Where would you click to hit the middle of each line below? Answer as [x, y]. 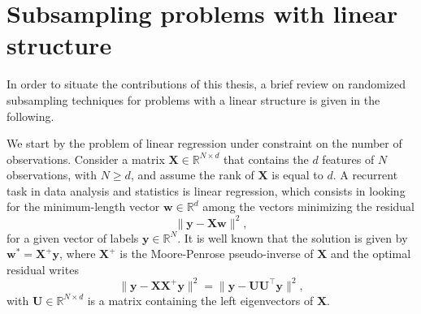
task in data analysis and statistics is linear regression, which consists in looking [206, 190]
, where [78, 254]
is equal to [297, 175]
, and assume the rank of [192, 175]
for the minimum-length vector [83, 206]
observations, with [52, 175]
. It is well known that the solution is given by [293, 237]
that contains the [266, 159]
